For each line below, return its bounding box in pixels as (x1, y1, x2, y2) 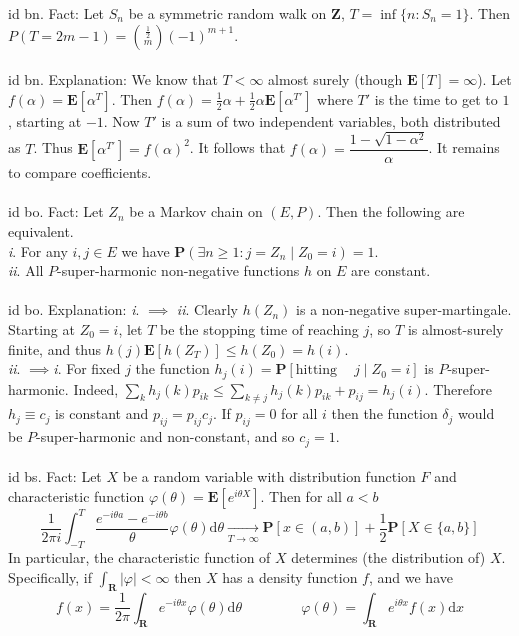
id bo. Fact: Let (8, 201, 104, 222)
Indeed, (73, 378, 119, 399)
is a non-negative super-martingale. (296, 299, 512, 320)
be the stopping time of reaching (160, 319, 359, 339)
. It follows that (189, 137, 286, 158)
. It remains (428, 137, 500, 158)
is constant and (55, 403, 149, 424)
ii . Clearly (176, 299, 238, 320)
